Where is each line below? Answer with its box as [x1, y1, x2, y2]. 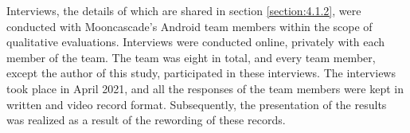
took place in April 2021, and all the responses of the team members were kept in [6, 80, 404, 96]
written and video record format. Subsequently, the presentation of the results [6, 96, 387, 112]
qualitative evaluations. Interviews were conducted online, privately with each [6, 33, 385, 50]
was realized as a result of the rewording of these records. [6, 111, 286, 128]
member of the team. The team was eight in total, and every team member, [6, 49, 376, 65]
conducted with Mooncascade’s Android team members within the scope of [6, 18, 373, 34]
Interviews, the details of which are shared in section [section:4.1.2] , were [6, 2, 361, 18]
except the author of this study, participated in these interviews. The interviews [6, 65, 396, 81]
